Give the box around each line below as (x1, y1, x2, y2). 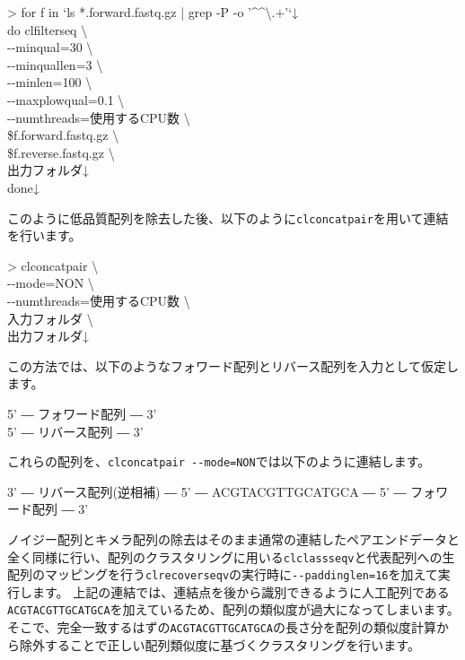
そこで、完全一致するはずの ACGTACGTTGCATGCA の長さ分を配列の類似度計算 (7, 618, 436, 637)
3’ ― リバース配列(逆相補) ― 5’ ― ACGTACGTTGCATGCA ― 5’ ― (7, 482, 407, 500)
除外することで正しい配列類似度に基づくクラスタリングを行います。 (19, 635, 420, 654)
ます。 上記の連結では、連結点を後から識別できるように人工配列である (31, 582, 450, 601)
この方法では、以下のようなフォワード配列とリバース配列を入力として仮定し (7, 356, 459, 375)
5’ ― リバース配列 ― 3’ (7, 421, 144, 440)
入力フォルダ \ (7, 308, 93, 327)
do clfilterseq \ (7, 20, 88, 39)
